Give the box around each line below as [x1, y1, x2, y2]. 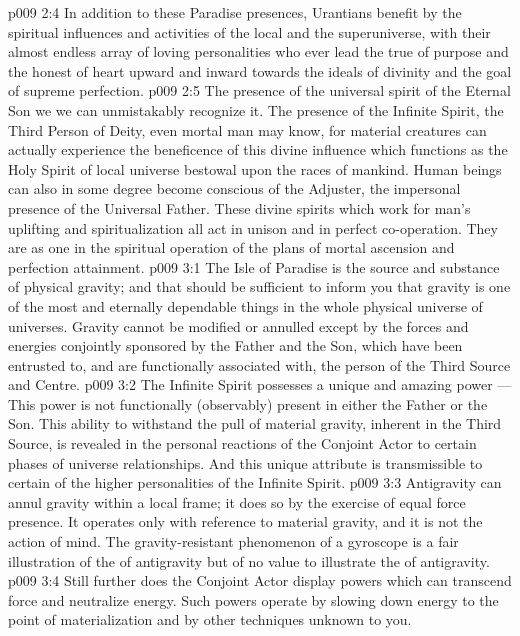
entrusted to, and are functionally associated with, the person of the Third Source [8, 354, 511, 375]
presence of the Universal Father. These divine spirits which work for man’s [8, 197, 471, 218]
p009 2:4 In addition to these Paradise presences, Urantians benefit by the [8, 2, 462, 22]
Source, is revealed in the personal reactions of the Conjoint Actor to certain [8, 433, 477, 454]
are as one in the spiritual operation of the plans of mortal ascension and [8, 237, 455, 258]
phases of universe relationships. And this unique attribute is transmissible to [8, 452, 483, 473]
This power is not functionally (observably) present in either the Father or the [8, 393, 488, 414]
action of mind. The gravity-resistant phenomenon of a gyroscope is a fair [8, 531, 459, 552]
